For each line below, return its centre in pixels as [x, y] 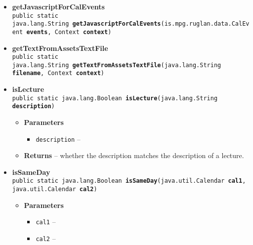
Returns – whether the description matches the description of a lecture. [134, 155]
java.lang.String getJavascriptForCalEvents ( [88, 24]
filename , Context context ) [58, 73]
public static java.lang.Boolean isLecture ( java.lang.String [115, 98]
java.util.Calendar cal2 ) [55, 189]
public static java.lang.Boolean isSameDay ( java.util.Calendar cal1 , [129, 181]
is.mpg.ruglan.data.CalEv [207, 24]
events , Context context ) [69, 32]
